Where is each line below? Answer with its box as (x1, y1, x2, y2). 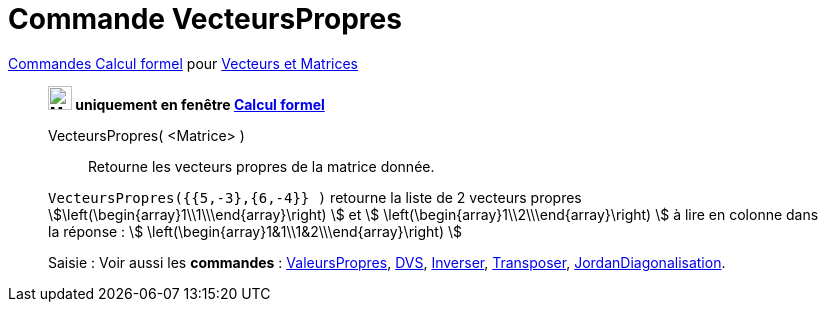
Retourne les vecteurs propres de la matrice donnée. (88, 157, 435, 175)
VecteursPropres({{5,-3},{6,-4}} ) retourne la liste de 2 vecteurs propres (48, 188, 582, 206)
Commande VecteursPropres (8, 2, 402, 36)
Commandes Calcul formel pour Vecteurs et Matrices (8, 54, 359, 72)
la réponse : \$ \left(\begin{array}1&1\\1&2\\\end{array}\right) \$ (48, 222, 462, 240)
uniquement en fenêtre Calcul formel (75, 95, 325, 113)
